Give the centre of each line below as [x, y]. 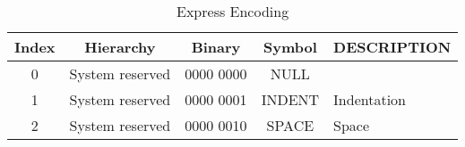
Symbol [290, 47]
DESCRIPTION [392, 47]
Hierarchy [120, 47]
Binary [216, 47]
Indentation [370, 99]
